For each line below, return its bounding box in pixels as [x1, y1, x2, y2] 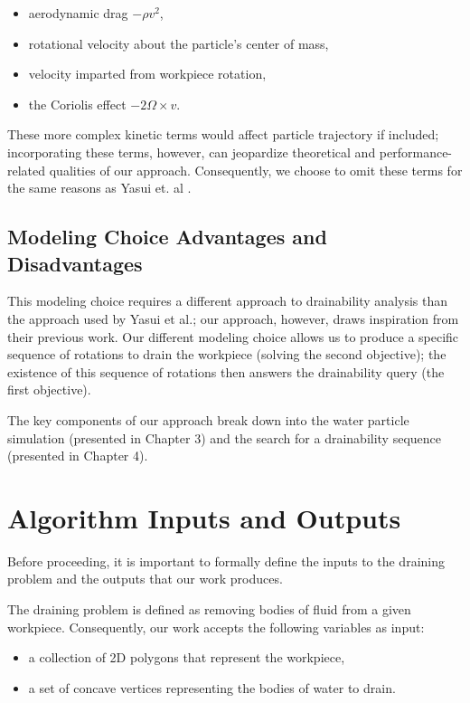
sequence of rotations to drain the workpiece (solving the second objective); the [7, 345, 446, 364]
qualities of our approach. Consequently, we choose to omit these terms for [49, 160, 463, 179]
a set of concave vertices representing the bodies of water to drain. [28, 678, 396, 697]
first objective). [7, 380, 91, 399]
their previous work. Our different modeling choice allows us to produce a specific [7, 327, 459, 346]
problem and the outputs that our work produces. [7, 569, 283, 588]
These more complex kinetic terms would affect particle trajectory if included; [7, 125, 439, 144]
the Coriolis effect [28, 94, 127, 113]
